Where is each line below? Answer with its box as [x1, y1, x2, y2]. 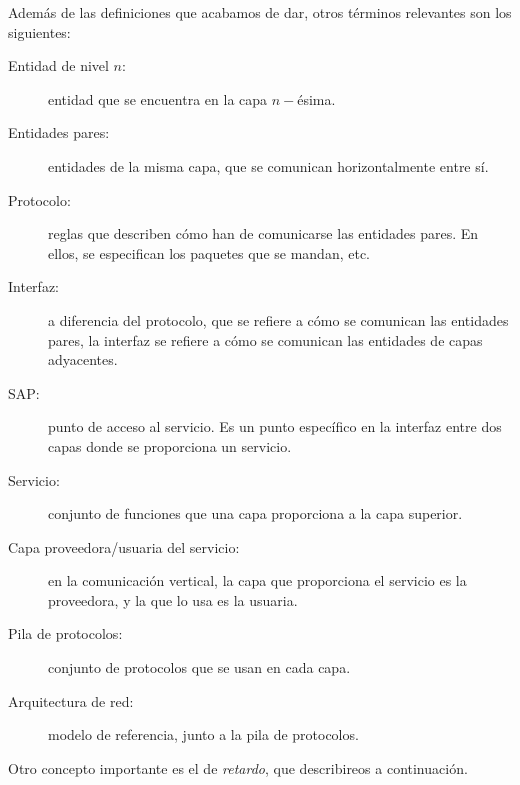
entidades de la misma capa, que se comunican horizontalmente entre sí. [48, 155, 489, 176]
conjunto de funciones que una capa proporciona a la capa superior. [48, 503, 463, 524]
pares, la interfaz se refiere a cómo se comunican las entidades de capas [48, 329, 483, 350]
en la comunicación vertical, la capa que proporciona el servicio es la [48, 570, 467, 591]
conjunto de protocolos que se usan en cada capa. [48, 657, 351, 678]
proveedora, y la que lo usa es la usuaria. [48, 589, 298, 610]
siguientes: [8, 21, 71, 42]
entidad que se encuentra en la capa [48, 88, 268, 109]
